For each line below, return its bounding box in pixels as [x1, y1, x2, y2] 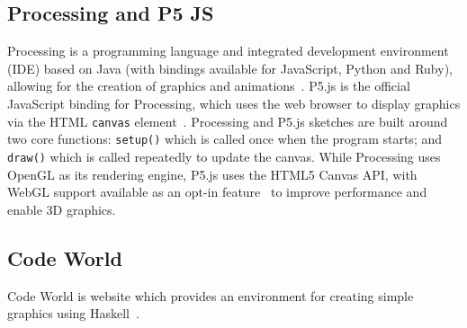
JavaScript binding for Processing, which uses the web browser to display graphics [7, 93, 461, 112]
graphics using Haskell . [7, 304, 139, 323]
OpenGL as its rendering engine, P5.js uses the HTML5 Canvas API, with [7, 164, 418, 183]
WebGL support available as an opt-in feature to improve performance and [7, 182, 427, 201]
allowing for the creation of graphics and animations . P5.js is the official [7, 76, 410, 95]
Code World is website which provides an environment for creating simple [7, 286, 414, 305]
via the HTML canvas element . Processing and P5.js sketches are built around [7, 111, 448, 130]
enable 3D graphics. [7, 199, 116, 218]
